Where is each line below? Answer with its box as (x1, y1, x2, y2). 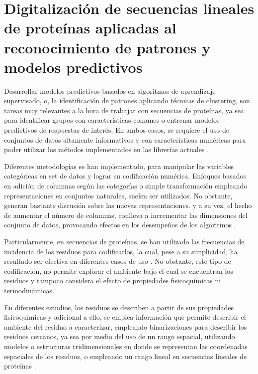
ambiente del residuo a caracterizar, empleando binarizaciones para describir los (4, 321, 247, 332)
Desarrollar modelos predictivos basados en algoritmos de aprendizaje (4, 85, 216, 96)
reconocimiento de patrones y (4, 37, 211, 57)
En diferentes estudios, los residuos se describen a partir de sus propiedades (4, 302, 234, 312)
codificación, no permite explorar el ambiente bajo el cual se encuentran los (4, 265, 233, 276)
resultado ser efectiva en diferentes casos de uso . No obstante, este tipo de (4, 256, 231, 266)
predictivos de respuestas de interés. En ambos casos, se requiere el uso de (4, 125, 229, 135)
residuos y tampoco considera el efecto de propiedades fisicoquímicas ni (4, 275, 221, 286)
